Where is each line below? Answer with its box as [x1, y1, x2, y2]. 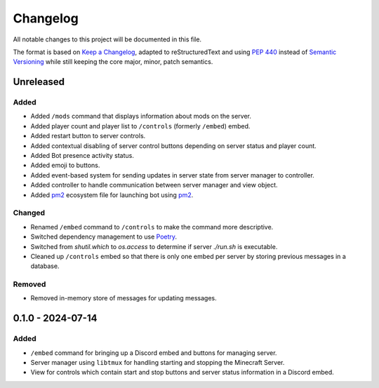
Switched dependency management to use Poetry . [30, 232, 178, 241]
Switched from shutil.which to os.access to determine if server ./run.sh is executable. [30, 242, 278, 250]
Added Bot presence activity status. [30, 152, 135, 160]
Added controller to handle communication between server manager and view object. [30, 181, 278, 189]
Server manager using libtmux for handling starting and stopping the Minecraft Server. [30, 359, 285, 366]
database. [30, 262, 60, 270]
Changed [13, 208, 46, 218]
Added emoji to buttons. [30, 161, 100, 170]
